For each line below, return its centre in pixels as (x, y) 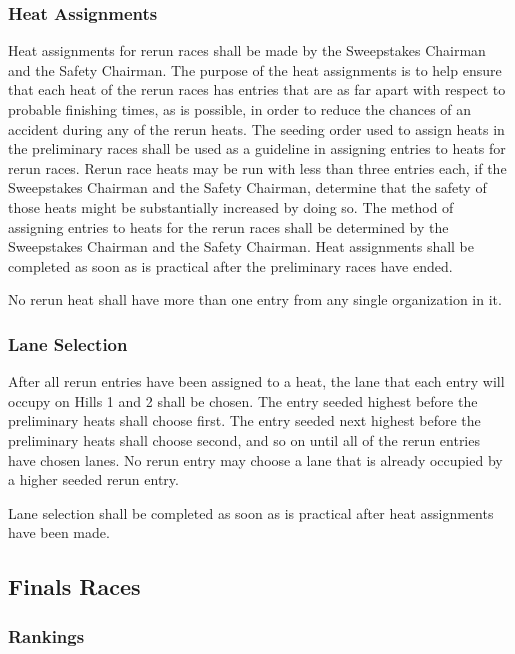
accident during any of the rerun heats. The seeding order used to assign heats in (256, 128)
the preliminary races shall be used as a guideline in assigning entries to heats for (257, 148)
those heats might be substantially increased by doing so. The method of (231, 206)
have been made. (59, 532)
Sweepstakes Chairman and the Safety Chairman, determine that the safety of (247, 187)
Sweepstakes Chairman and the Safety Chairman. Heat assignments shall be (241, 246)
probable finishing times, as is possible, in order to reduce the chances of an (240, 109)
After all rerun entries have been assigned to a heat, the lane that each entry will (256, 381)
